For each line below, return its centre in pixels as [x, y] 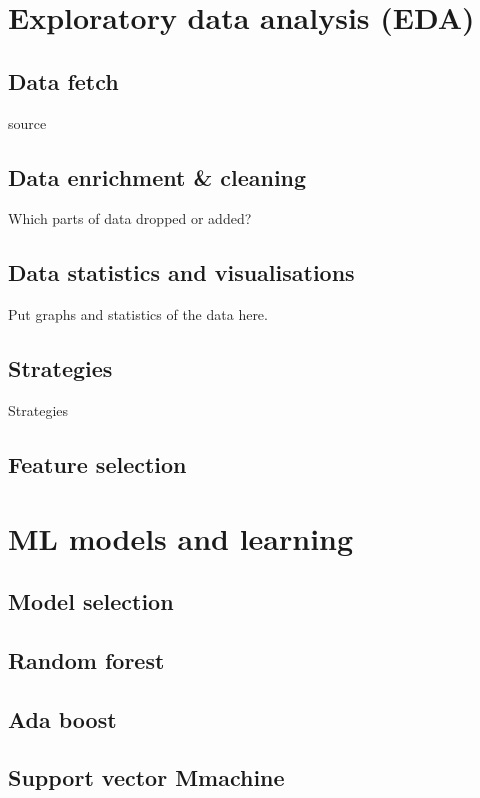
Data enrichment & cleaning [157, 176]
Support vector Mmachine [146, 777]
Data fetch [63, 80]
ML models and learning [181, 537]
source [27, 122]
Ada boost [62, 718]
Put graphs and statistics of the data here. [138, 314]
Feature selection [97, 463]
